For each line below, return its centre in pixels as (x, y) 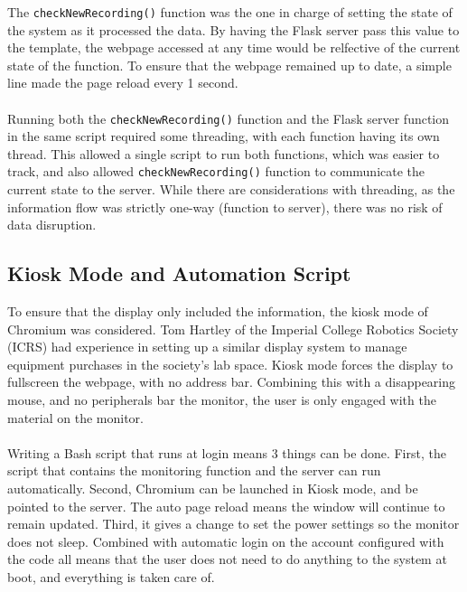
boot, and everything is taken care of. (111, 577)
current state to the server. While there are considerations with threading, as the (231, 189)
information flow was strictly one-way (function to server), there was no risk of (225, 207)
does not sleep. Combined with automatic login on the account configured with (226, 541)
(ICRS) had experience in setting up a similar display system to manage (207, 347)
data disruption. (52, 225)
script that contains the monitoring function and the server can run (194, 470)
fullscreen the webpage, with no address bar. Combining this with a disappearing (232, 382)
